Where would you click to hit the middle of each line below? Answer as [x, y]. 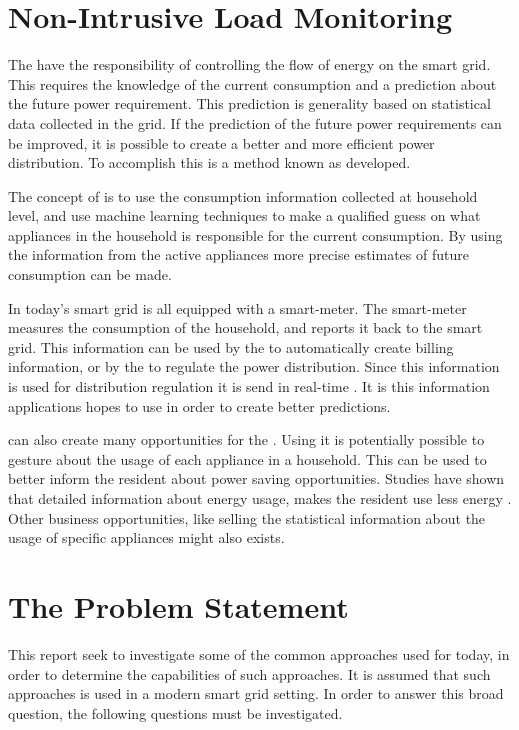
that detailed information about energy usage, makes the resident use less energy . [260, 498]
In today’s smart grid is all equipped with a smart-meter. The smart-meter [237, 307]
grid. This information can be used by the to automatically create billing [231, 346]
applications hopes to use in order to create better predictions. [199, 405]
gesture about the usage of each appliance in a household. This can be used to [247, 458]
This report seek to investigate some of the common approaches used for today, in [259, 653]
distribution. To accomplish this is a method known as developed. [209, 162]
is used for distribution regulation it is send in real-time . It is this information [249, 386]
